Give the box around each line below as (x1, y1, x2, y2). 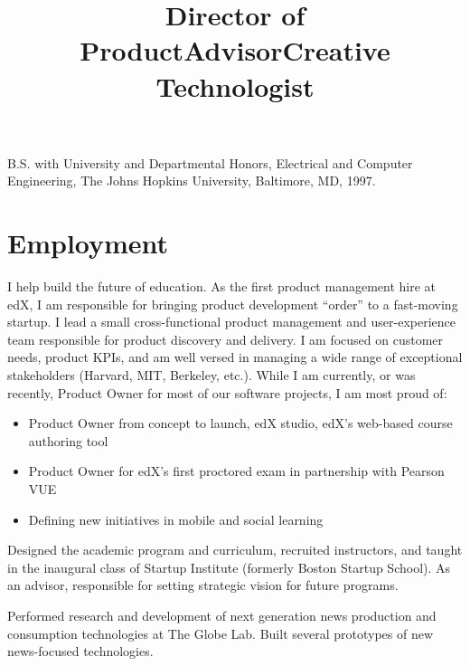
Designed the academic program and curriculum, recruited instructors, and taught (7, 540, 463, 559)
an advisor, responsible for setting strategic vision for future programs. (7, 576, 399, 595)
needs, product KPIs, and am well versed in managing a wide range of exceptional (7, 347, 463, 366)
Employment (7, 224, 169, 262)
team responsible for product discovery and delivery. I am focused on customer (7, 329, 444, 348)
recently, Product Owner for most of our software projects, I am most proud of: (7, 383, 447, 402)
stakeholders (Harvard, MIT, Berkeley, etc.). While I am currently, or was (7, 366, 416, 385)
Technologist (155, 67, 315, 104)
